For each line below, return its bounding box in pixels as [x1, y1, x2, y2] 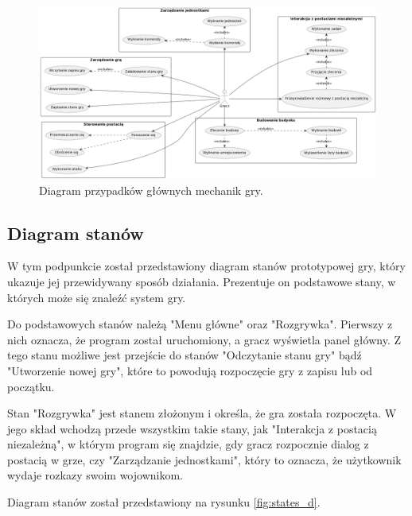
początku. [7, 378, 55, 394]
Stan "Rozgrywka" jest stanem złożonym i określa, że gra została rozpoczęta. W [7, 405, 397, 421]
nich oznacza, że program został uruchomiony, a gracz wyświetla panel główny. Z [7, 331, 402, 347]
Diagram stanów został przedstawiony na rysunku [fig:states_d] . [7, 494, 321, 510]
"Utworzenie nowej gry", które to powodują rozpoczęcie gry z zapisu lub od [7, 362, 373, 378]
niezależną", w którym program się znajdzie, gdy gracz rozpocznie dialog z [7, 436, 369, 452]
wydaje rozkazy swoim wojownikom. [7, 467, 183, 483]
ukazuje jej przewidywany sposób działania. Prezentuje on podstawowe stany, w [7, 273, 396, 289]
